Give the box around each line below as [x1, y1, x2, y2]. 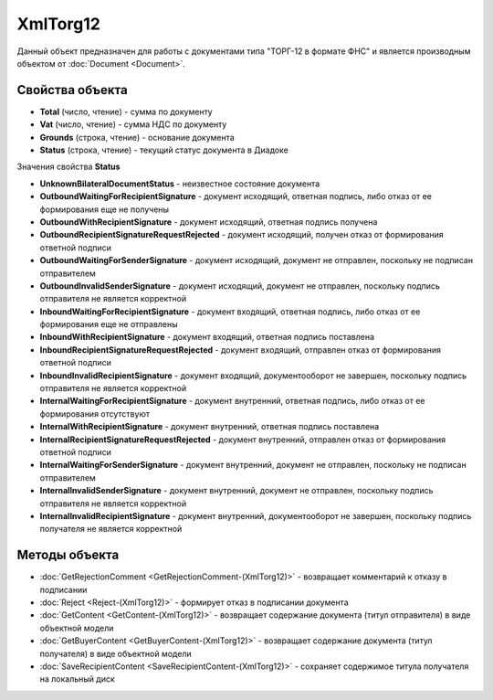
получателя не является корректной [39, 524, 183, 535]
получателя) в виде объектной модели [39, 648, 192, 659]
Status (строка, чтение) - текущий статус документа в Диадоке [39, 144, 289, 155]
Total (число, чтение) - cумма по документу [39, 106, 214, 117]
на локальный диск [39, 673, 116, 684]
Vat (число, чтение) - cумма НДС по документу [39, 119, 227, 130]
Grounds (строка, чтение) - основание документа [39, 132, 235, 143]
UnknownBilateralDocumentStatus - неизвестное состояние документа [39, 178, 320, 189]
